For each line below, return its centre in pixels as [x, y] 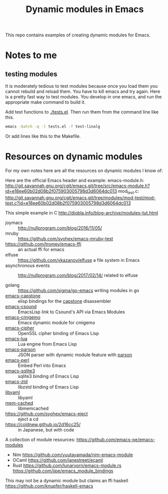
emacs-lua [16, 339]
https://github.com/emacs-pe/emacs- [116, 440]
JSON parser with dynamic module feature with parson [75, 355]
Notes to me [31, 55]
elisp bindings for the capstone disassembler [65, 301]
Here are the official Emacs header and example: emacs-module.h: [75, 180]
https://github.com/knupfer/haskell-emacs [49, 486]
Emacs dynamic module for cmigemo [57, 322]
